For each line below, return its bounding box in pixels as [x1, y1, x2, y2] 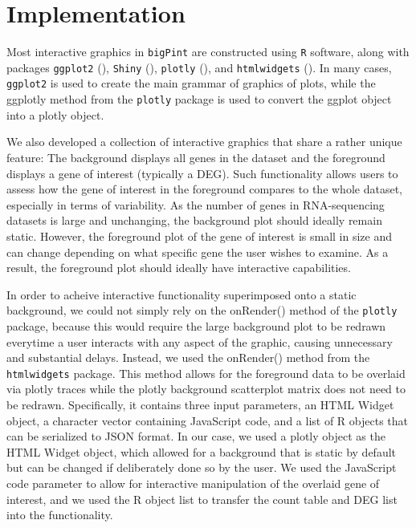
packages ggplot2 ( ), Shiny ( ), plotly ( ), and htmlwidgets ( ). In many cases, [6, 59, 392, 75]
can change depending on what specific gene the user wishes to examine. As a [6, 243, 389, 260]
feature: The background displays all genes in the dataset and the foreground [6, 148, 385, 165]
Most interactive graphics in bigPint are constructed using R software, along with [6, 43, 410, 60]
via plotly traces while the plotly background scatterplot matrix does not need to [6, 380, 406, 397]
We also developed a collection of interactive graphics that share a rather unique [6, 133, 402, 150]
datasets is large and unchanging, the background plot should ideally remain [6, 212, 382, 229]
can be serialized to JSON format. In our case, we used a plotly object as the [6, 428, 385, 445]
